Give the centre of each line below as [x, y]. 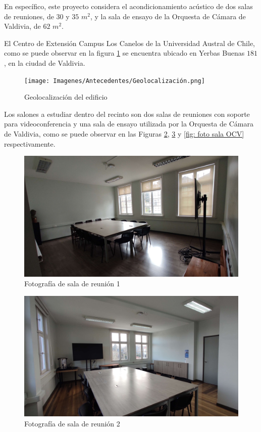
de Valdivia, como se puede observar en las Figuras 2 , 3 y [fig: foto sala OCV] [124, 134]
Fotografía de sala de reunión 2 [72, 423]
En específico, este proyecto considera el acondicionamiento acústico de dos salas [128, 6]
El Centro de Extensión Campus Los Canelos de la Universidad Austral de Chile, [129, 43]
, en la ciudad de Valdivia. [45, 62]
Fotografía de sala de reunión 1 [72, 284]
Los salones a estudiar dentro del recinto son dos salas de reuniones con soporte [127, 114]
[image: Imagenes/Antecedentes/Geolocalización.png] [115, 81]
